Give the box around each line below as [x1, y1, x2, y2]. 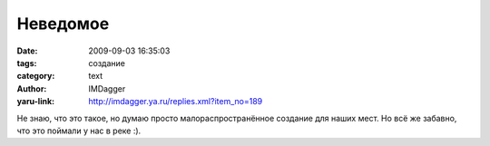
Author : [16, 83, 47, 94]
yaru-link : [16, 96, 54, 107]
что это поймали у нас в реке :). [16, 125, 142, 136]
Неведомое [16, 14, 110, 34]
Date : [16, 45, 38, 56]
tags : [16, 57, 37, 68]
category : [16, 71, 55, 82]
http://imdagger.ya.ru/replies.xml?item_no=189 [88, 96, 263, 107]
